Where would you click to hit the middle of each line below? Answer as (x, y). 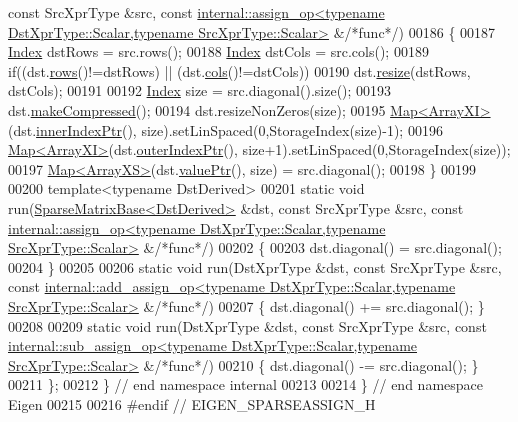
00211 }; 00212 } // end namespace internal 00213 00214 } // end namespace (245, 384)
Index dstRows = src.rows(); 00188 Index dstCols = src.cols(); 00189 (218, 51)
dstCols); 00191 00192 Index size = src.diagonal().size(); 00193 (200, 90)
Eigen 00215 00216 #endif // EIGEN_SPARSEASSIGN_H (192, 403)
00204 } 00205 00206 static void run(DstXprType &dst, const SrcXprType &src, (255, 266)
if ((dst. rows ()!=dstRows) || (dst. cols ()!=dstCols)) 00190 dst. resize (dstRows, (239, 70)
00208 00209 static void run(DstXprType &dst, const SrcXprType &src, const (247, 325)
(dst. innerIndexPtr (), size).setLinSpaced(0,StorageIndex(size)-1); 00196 (225, 129)
